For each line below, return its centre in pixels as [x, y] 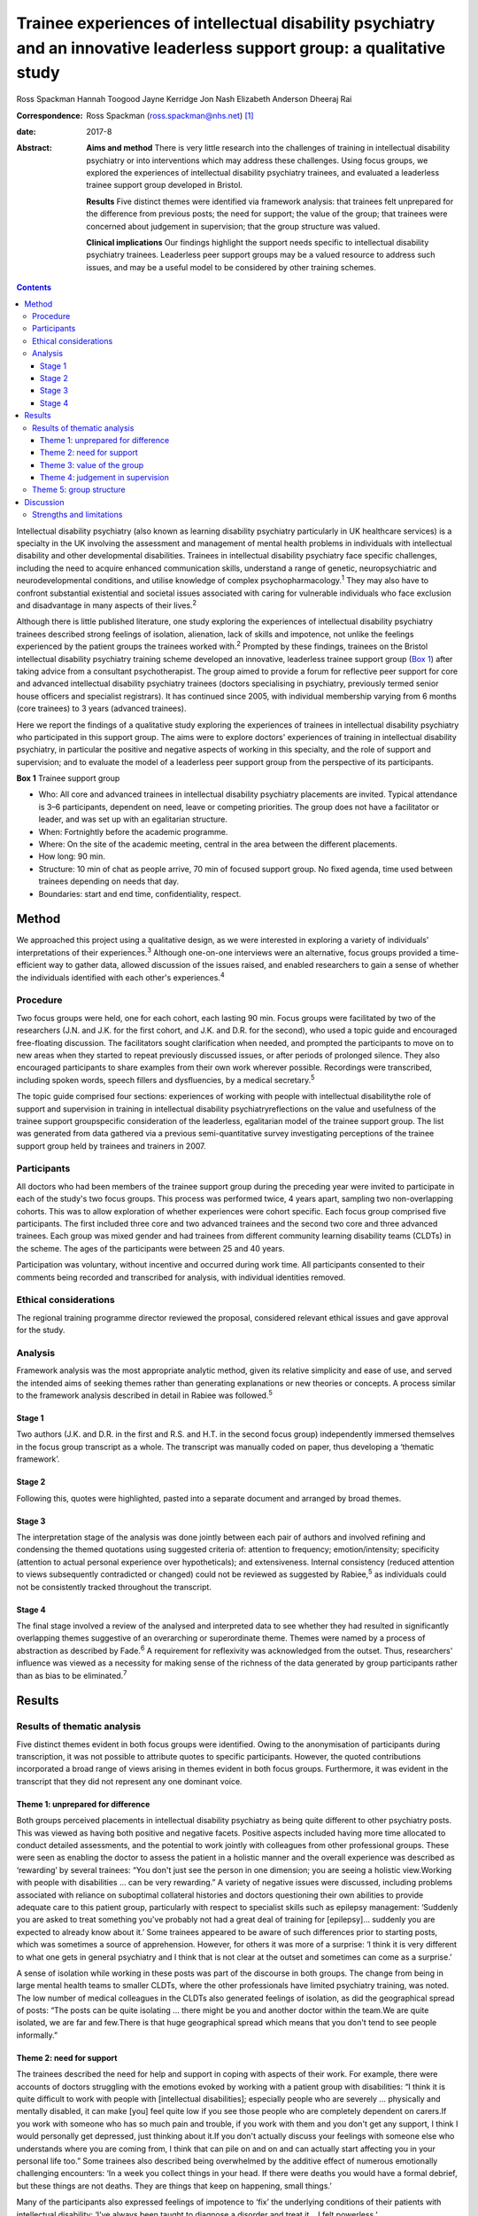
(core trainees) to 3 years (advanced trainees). [101, 708]
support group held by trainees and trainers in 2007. [112, 1146]
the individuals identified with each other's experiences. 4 [120, 977]
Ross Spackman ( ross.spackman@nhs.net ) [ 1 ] [170, 115]
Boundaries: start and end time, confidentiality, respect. [140, 893]
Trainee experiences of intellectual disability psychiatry [226, 23]
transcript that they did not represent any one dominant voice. [129, 1781]
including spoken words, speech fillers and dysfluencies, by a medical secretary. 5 [166, 1079]
